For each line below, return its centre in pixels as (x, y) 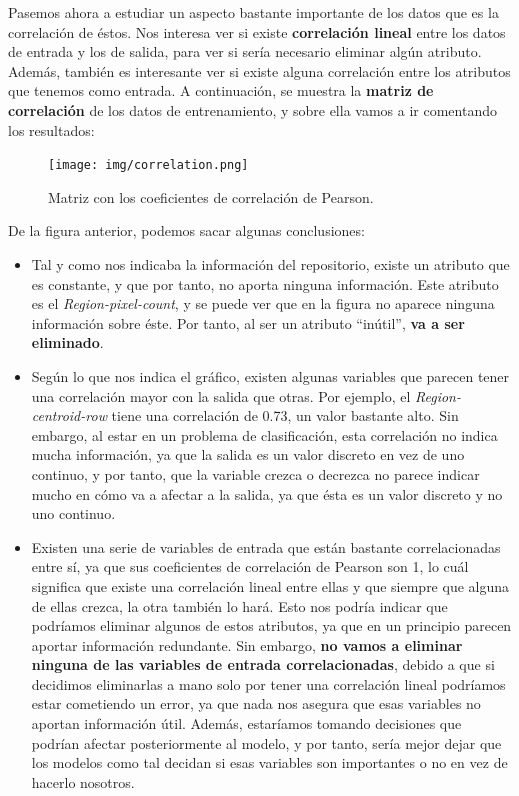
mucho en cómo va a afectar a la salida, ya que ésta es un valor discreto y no (267, 493)
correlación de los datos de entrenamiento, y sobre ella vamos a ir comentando (252, 109)
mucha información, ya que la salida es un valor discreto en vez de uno (248, 454)
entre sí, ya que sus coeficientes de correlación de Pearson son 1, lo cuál (250, 566)
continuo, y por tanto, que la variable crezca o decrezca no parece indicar (255, 473)
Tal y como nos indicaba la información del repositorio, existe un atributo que (270, 264)
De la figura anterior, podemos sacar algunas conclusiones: (186, 230)
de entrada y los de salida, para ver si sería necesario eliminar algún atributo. (245, 51)
